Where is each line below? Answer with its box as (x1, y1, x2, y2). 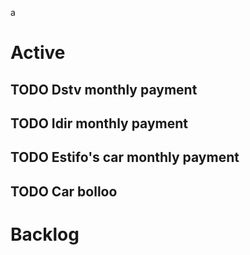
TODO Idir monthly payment (10, 115, 189, 132)
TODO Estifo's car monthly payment (10, 149, 240, 166)
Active (10, 42, 66, 64)
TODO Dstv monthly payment (10, 81, 198, 98)
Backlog (10, 223, 80, 246)
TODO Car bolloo (10, 183, 118, 200)
